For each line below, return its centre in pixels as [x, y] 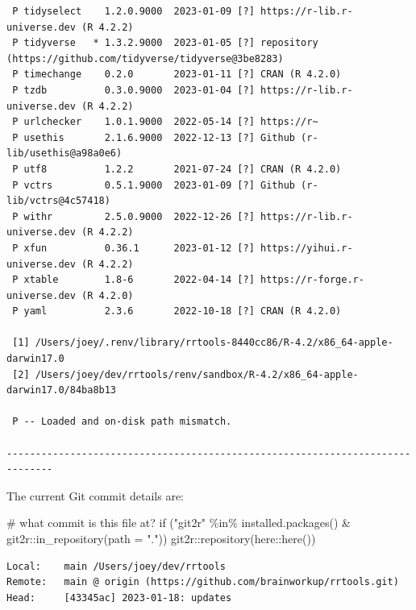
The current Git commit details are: [95, 495]
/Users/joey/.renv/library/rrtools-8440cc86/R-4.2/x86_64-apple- [214, 343]
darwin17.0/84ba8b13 [62, 390]
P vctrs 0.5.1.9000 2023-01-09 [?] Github [154, 185]
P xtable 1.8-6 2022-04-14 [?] [133, 280]
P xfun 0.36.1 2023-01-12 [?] [133, 248]
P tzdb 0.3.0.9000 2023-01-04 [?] [133, 90]
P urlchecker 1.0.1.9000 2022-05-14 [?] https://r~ [165, 122]
